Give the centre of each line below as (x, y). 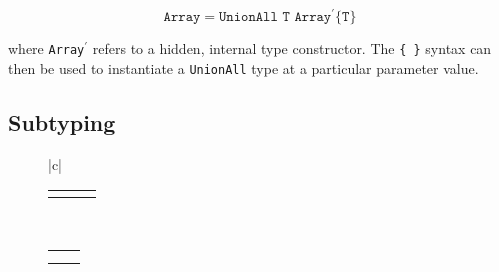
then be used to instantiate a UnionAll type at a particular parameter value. (243, 67)
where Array (46, 48)
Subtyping (62, 121)
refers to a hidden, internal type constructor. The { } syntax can (292, 48)
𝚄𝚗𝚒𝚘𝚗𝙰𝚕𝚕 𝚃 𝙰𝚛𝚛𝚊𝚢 (275, 17)
